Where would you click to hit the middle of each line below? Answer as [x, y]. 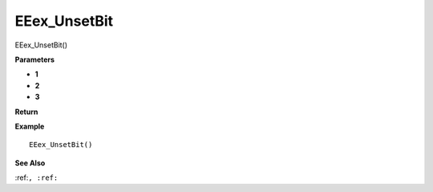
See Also [30, 163]
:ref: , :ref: [36, 178]
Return [26, 112]
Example [30, 126]
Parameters [35, 59]
